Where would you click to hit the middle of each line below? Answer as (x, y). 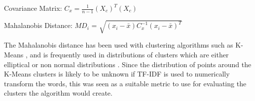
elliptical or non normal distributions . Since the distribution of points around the (128, 64)
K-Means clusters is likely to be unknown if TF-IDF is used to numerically (117, 74)
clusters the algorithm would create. (58, 93)
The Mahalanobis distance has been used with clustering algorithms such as (119, 45)
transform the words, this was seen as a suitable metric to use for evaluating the (125, 83)
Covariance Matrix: (33, 8)
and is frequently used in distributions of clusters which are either (129, 54)
